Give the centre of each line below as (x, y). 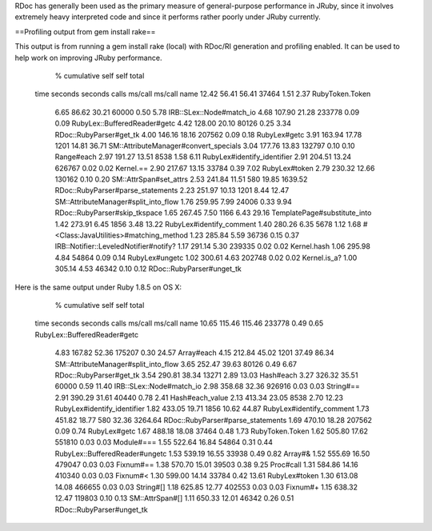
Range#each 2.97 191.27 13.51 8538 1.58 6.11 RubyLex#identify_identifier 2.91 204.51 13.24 (203, 157)
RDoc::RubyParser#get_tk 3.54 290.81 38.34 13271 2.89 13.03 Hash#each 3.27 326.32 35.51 (206, 375)
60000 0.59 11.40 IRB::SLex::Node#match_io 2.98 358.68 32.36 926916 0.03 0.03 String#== (207, 386)
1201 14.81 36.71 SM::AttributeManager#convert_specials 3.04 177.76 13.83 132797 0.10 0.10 (205, 146)
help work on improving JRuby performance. (88, 58)
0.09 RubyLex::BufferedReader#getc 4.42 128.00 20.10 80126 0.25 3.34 (173, 123)
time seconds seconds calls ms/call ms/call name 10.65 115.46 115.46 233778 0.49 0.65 (179, 323)
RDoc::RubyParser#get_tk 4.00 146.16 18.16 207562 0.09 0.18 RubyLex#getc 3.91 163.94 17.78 (208, 134)
